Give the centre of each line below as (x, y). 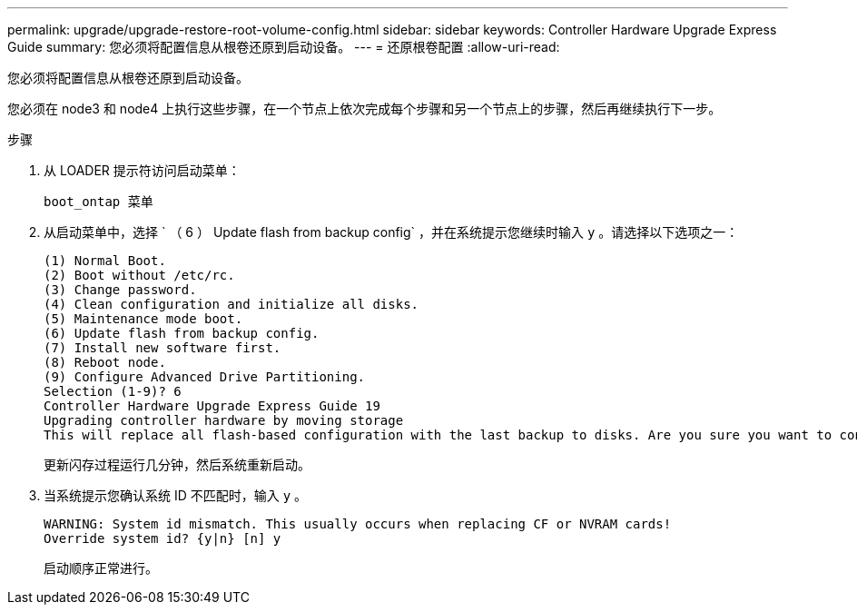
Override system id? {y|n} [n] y (163, 538)
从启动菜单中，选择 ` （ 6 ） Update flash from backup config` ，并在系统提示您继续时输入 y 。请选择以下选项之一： (391, 232)
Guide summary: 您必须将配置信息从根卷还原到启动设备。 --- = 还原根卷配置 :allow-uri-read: (284, 47)
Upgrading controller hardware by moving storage (224, 420)
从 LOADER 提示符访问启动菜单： (142, 170)
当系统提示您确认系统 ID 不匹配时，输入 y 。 (176, 495)
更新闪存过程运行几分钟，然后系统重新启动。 (177, 464)
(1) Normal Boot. (105, 261)
